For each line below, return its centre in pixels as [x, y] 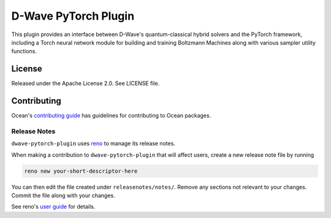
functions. [24, 51]
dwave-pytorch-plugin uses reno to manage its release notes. [93, 143]
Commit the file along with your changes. [63, 195]
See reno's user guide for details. [53, 207]
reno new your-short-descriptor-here [81, 171]
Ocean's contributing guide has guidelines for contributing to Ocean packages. [111, 116]
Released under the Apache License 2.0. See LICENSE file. [86, 83]
